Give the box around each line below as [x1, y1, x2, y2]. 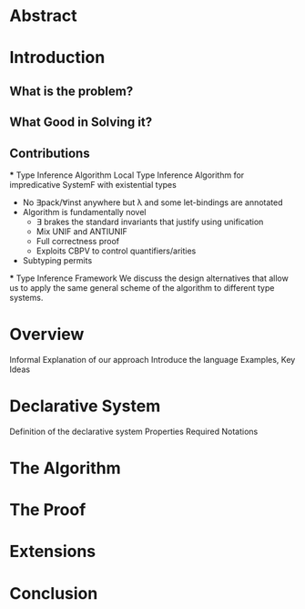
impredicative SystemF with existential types [9, 179, 178, 190]
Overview [9, 325, 85, 345]
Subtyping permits [22, 254, 93, 265]
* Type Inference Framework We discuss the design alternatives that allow [9, 273, 289, 284]
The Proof [9, 500, 86, 521]
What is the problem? [9, 83, 134, 98]
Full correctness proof [36, 235, 120, 246]
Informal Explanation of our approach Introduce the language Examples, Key [9, 354, 296, 365]
